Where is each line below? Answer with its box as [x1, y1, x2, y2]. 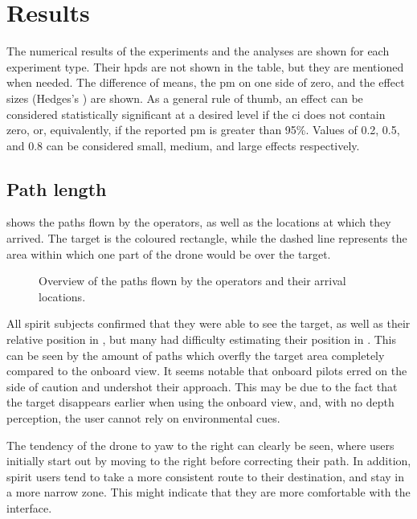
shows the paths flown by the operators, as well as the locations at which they [6, 214, 391, 231]
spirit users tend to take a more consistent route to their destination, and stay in [6, 468, 405, 484]
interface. [6, 499, 52, 516]
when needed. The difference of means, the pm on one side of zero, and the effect [6, 74, 405, 91]
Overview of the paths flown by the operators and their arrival [39, 272, 346, 289]
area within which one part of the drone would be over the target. [6, 245, 331, 262]
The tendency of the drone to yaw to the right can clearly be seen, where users [6, 436, 395, 453]
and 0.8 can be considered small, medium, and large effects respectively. [6, 137, 360, 153]
